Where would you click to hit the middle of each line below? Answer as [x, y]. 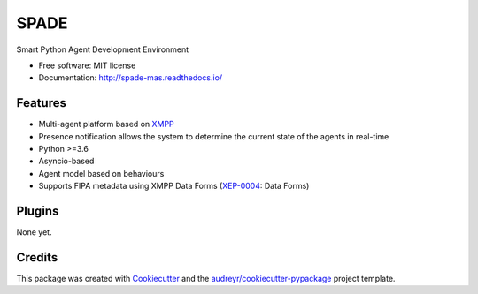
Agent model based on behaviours [101, 173]
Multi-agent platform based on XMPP [106, 124]
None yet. [34, 232]
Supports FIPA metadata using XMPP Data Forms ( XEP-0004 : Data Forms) [174, 186]
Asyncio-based [66, 161]
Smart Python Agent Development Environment [103, 49]
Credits [37, 257]
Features [41, 103]
